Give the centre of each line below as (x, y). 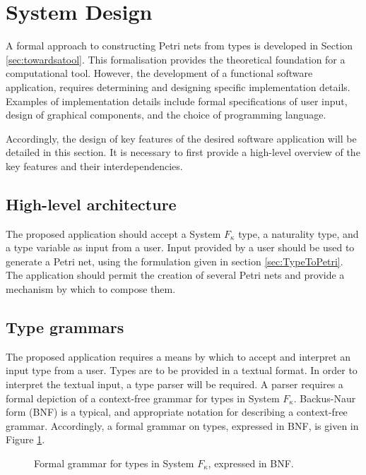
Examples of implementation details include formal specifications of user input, (177, 101)
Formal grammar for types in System (114, 463)
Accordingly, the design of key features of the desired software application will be (181, 138)
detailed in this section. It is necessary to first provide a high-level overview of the (183, 152)
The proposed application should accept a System (113, 233)
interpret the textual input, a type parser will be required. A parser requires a (175, 384)
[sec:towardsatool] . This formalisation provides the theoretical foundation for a (176, 59)
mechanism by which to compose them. (91, 289)
